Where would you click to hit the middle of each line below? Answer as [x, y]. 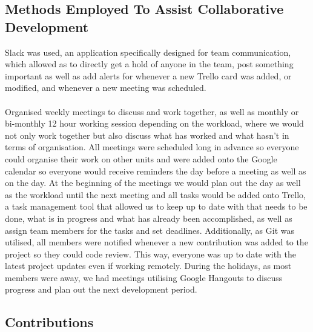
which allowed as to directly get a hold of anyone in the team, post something [149, 64]
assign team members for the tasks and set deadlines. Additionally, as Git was [150, 230]
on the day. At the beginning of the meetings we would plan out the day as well [153, 183]
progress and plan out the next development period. [101, 289]
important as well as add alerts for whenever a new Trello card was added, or [148, 75]
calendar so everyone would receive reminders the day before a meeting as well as [156, 171]
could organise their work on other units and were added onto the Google [141, 158]
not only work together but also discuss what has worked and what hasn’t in [147, 135]
